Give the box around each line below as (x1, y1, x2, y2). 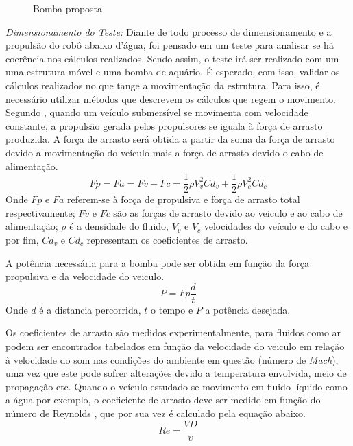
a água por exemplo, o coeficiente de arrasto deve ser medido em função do (5, 392, 321, 407)
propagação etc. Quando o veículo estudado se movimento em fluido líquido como (5, 379, 348, 393)
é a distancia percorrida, (39, 302, 141, 316)
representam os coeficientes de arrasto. (86, 232, 248, 246)
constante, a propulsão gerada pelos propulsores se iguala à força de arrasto (5, 118, 323, 132)
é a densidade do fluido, (69, 219, 169, 233)
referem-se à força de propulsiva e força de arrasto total (67, 192, 300, 207)
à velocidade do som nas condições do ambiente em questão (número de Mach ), (5, 352, 339, 366)
